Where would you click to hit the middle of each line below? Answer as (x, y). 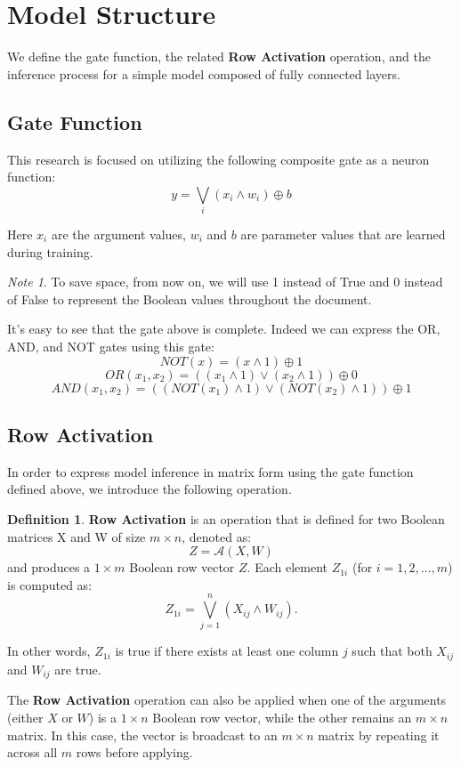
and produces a (49, 567)
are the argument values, (118, 234)
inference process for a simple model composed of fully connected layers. (204, 73)
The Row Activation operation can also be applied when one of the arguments (227, 700)
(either (25, 717)
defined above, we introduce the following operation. (150, 489)
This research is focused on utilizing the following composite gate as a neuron (218, 159)
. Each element (287, 567)
